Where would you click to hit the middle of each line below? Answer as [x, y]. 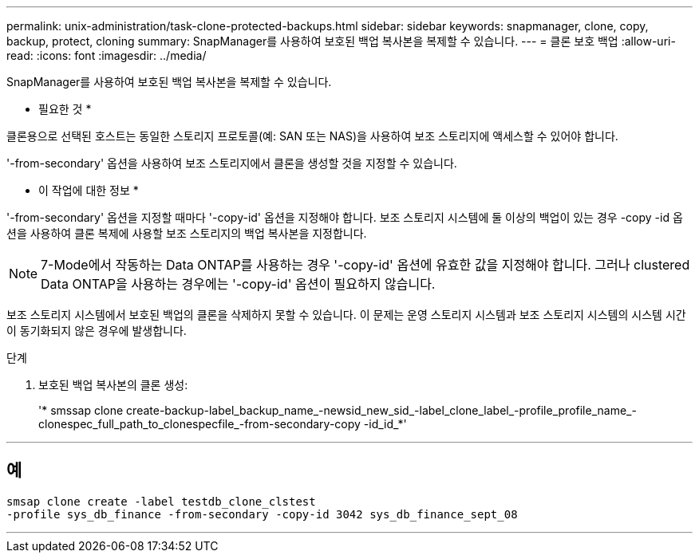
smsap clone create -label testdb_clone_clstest [161, 501]
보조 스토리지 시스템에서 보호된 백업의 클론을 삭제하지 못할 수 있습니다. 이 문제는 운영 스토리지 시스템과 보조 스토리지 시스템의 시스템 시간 [346, 315]
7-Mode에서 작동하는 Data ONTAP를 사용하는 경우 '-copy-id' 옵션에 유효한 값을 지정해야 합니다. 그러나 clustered [365, 265]
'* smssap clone [81, 410]
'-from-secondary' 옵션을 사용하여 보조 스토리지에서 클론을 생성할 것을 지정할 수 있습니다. [232, 163]
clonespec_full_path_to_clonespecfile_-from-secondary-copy [199, 424]
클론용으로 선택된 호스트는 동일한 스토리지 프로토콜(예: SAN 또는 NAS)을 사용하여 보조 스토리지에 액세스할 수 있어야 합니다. [312, 136]
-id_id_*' [385, 424]
